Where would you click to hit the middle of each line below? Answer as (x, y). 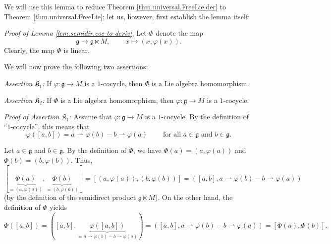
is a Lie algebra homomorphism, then (117, 100)
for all (172, 135)
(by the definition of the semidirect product (70, 197)
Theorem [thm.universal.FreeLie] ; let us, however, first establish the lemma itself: (127, 16)
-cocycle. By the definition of (205, 117)
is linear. (77, 50)
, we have (147, 150)
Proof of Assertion (32, 117)
